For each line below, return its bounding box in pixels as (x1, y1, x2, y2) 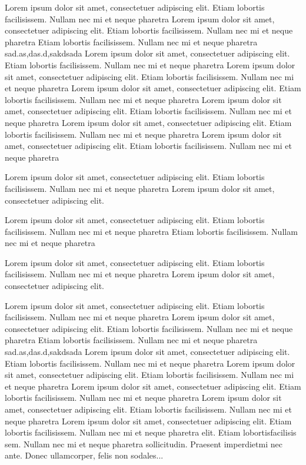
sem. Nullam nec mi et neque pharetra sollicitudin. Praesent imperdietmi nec (5, 437, 282, 450)
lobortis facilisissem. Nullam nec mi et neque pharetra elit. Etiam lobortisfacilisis (5, 426, 297, 439)
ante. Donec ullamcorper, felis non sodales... (5, 449, 164, 461)
